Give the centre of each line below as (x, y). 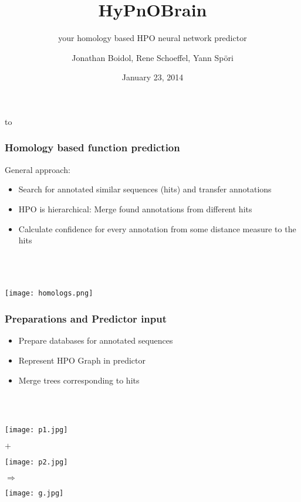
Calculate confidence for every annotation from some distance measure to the (157, 228)
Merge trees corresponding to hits (79, 380)
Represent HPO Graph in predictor (82, 360)
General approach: (38, 169)
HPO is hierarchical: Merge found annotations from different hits (135, 208)
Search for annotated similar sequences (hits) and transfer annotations (145, 189)
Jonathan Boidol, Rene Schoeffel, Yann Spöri (153, 57)
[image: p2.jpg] (36, 462)
